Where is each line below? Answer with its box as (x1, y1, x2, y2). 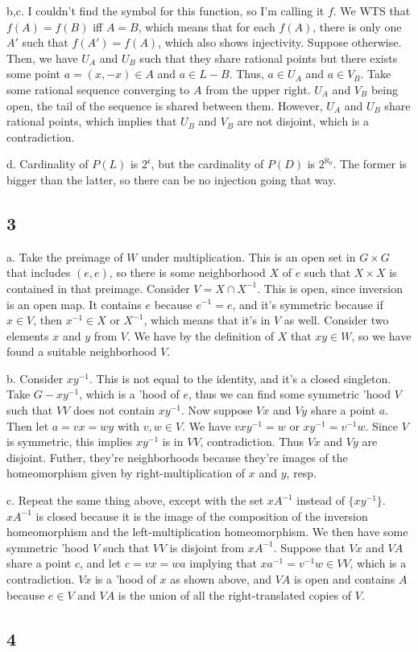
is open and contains (294, 571, 395, 588)
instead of (296, 492, 345, 509)
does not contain (72, 402, 155, 419)
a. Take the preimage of (6, 248, 123, 265)
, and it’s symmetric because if (232, 295, 383, 312)
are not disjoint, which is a (237, 113, 369, 130)
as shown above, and (170, 571, 272, 588)
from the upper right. (205, 80, 311, 97)
